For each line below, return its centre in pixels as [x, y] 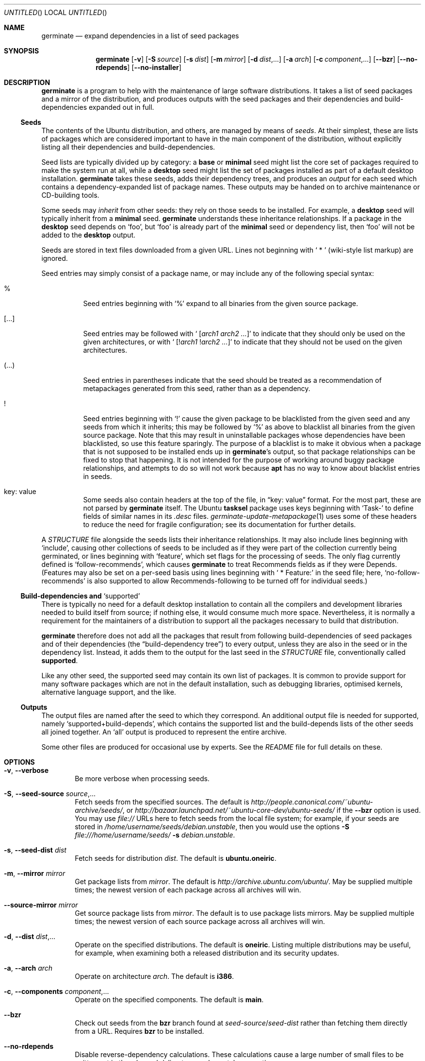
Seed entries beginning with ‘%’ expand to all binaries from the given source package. [221, 303]
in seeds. [98, 476]
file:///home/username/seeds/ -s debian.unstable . [155, 835]
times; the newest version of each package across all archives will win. [188, 890]
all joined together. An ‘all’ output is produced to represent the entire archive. [164, 732]
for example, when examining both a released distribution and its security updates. [207, 953]
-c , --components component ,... [57, 991]
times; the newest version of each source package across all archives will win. [200, 921]
